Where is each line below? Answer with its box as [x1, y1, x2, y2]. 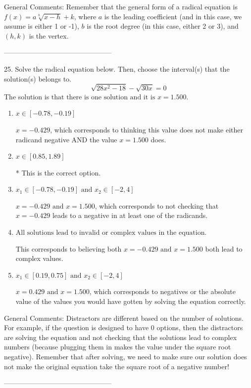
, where [74, 11, 97, 21]
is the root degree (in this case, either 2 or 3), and [87, 21, 239, 31]
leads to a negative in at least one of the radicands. [52, 210, 208, 220]
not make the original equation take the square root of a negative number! [4, 361, 229, 371]
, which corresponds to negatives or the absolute [89, 286, 236, 297]
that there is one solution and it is [51, 93, 155, 101]
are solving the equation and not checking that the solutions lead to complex [4, 332, 237, 342]
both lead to [205, 243, 243, 254]
